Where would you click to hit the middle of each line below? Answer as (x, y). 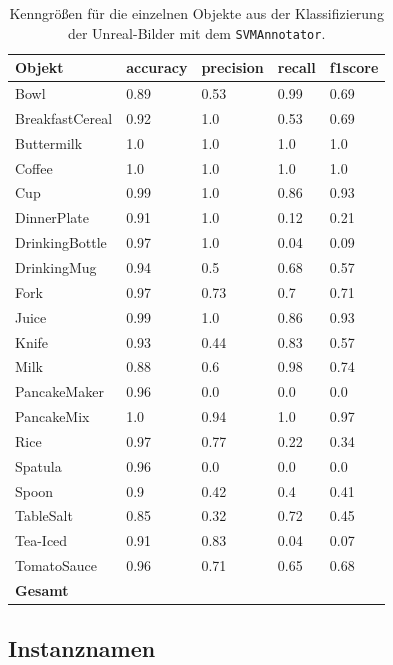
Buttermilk (49, 142)
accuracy (157, 67)
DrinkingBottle (61, 242)
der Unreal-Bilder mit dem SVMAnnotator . (196, 32)
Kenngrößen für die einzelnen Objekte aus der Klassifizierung (196, 13)
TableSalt (44, 515)
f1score (354, 67)
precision (232, 67)
